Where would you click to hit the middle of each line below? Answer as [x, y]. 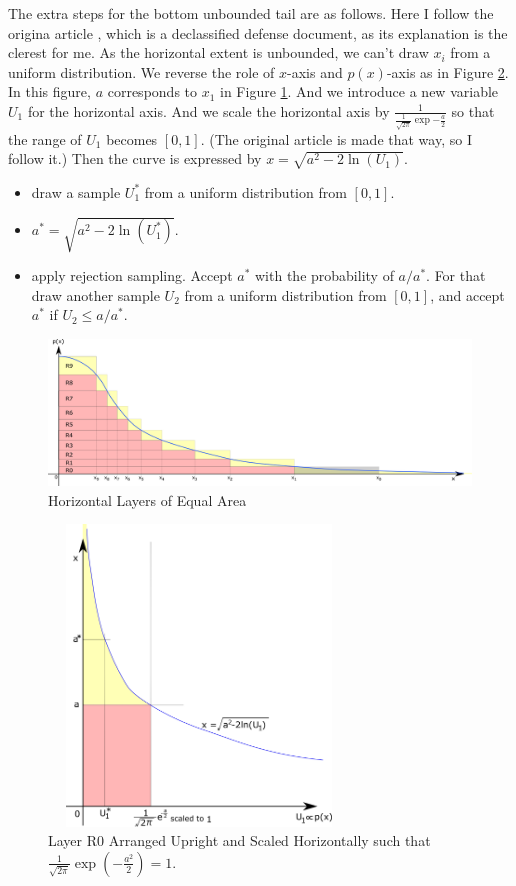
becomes [132, 138]
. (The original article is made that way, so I [336, 138]
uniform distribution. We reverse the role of [141, 71]
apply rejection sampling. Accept [132, 275]
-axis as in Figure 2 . [447, 71]
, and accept [467, 294]
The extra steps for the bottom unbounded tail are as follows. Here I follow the [251, 13]
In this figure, [49, 91]
